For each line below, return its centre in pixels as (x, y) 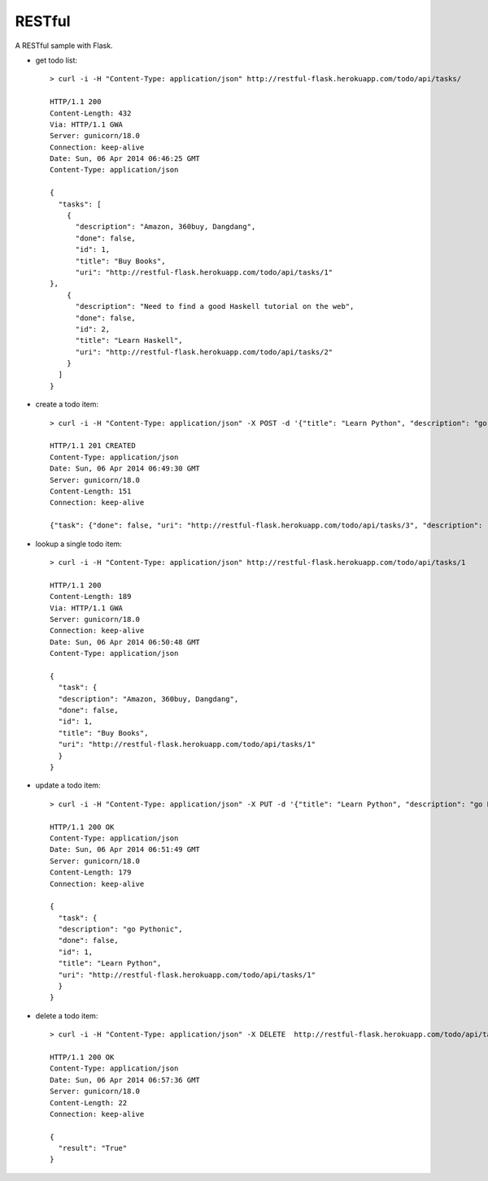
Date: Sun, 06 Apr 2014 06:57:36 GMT (125, 1080)
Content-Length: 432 (91, 113)
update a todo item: (68, 785)
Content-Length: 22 (89, 1103)
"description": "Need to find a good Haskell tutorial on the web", (215, 306)
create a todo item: (67, 404)
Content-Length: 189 (91, 597)
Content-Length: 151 (91, 491)
